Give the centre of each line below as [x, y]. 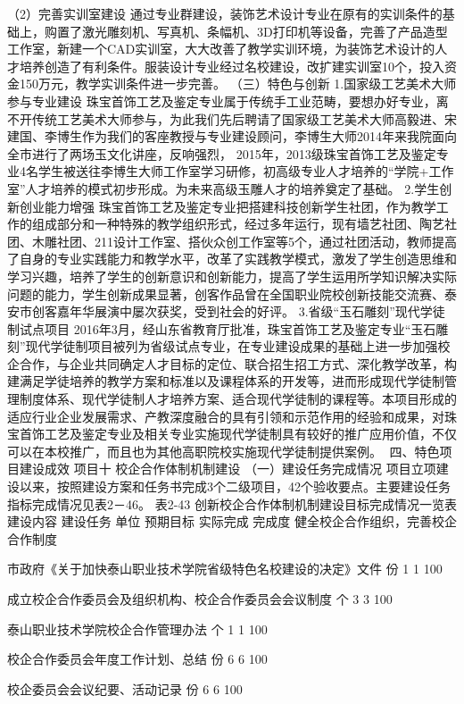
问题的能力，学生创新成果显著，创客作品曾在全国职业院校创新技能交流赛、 [226, 293]
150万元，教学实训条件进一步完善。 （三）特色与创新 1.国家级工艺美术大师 [238, 84]
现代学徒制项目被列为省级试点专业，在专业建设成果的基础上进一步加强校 [238, 346]
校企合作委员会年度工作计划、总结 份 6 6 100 [137, 659]
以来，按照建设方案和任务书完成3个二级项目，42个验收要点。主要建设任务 [235, 486]
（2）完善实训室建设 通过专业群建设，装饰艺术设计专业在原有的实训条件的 [225, 13]
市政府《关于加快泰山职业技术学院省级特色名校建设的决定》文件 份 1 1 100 [225, 569]
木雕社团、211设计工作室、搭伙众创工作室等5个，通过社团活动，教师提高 [244, 241]
